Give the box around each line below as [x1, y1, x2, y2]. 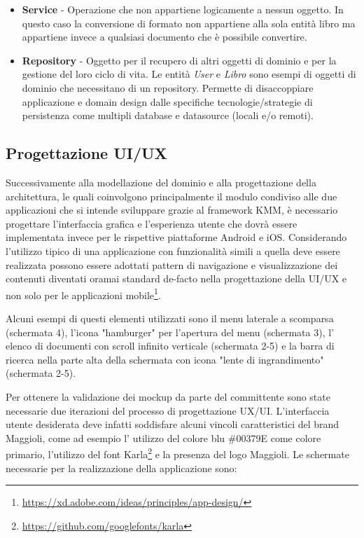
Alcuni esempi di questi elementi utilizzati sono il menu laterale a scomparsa [6, 310, 334, 325]
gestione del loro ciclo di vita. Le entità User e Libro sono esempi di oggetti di [22, 67, 356, 81]
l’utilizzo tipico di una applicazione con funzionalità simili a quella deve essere [6, 243, 340, 258]
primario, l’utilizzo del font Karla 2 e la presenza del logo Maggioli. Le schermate [6, 445, 349, 461]
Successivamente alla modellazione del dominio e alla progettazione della [6, 174, 316, 189]
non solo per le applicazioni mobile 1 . [6, 285, 161, 302]
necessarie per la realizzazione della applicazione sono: [6, 460, 237, 475]
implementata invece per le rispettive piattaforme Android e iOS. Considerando [6, 230, 347, 244]
